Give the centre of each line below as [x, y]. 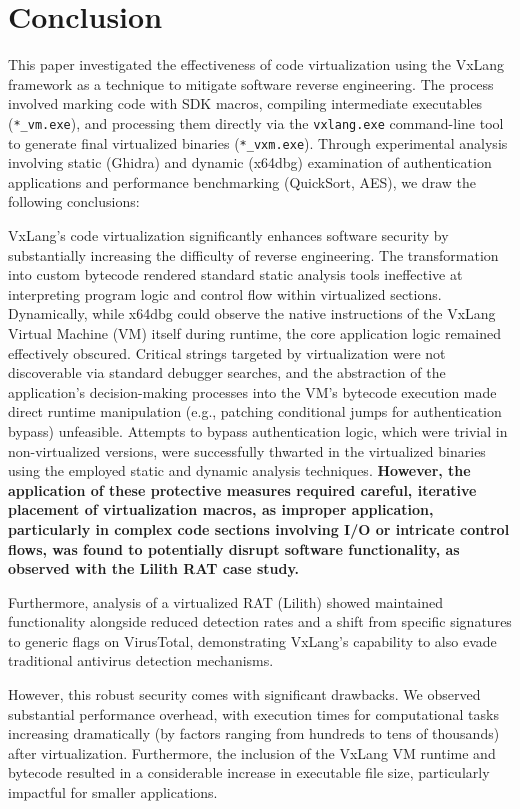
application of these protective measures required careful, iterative [242, 489]
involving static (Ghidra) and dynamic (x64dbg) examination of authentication [250, 162]
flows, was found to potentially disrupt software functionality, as [234, 548]
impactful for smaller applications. [113, 792]
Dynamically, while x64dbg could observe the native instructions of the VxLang [252, 313]
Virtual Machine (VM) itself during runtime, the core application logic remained [255, 332]
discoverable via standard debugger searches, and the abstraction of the [227, 372]
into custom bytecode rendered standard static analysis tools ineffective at [235, 274]
